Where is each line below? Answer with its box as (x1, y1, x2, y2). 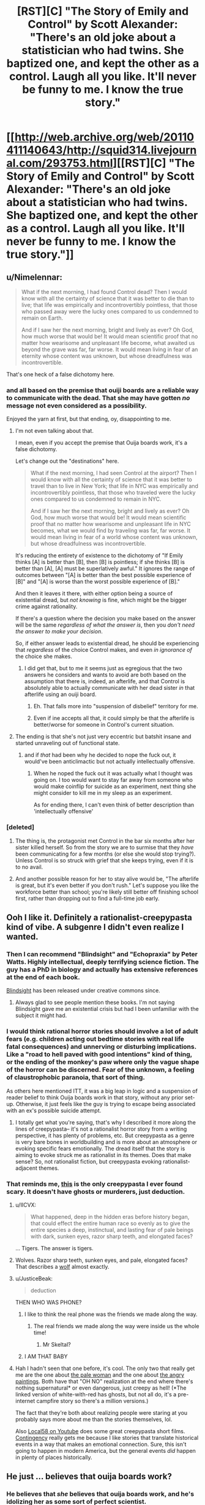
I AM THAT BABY (24, 1352, 68, 1360)
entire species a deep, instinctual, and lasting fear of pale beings (30, 1226, 194, 1233)
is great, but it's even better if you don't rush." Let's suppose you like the (15, 881, 199, 889)
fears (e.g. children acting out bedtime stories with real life (6, 1035, 185, 1043)
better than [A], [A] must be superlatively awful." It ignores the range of (15, 565, 195, 572)
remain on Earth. (21, 314, 63, 322)
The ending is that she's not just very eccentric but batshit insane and (15, 733, 192, 740)
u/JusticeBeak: (15, 1275, 53, 1282)
